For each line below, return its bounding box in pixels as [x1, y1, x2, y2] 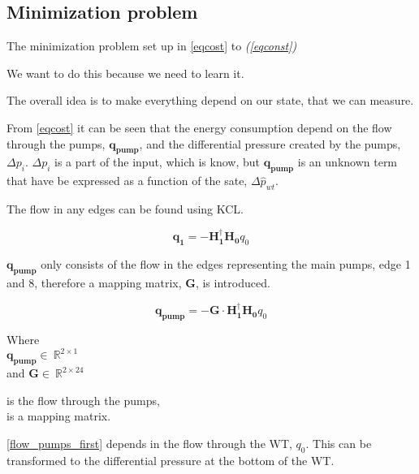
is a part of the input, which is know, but [54, 153, 260, 170]
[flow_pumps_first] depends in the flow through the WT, [6, 434, 292, 451]
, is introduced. [195, 274, 270, 291]
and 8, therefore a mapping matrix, [6, 274, 182, 291]
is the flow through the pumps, [6, 391, 160, 408]
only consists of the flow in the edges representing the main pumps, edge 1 [41, 256, 411, 273]
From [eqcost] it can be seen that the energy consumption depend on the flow [6, 118, 392, 136]
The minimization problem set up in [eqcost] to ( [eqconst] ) [6, 37, 297, 54]
